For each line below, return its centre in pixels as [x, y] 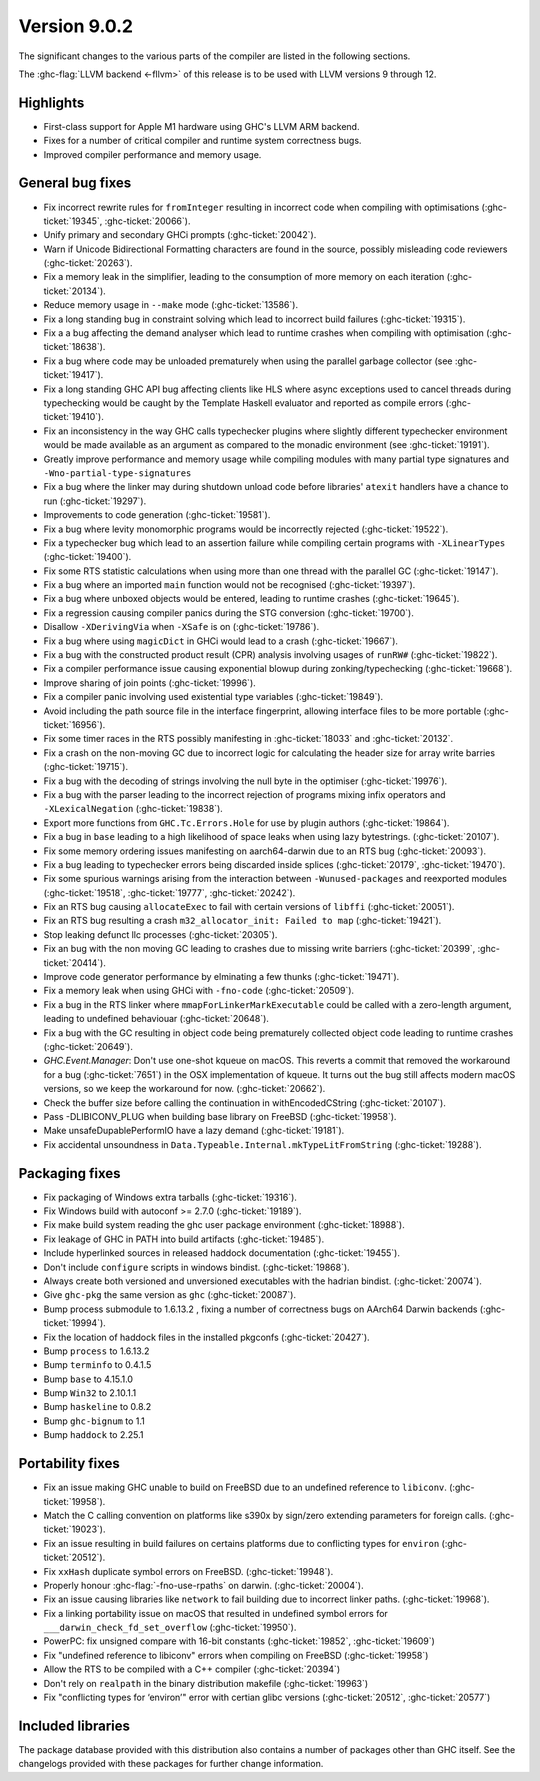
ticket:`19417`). [73, 375]
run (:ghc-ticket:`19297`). [95, 501]
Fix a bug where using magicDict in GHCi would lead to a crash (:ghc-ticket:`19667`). [221, 641]
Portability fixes [69, 1463]
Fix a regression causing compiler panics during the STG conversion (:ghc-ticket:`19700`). [228, 612]
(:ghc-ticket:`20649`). [88, 1046]
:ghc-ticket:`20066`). [147, 221]
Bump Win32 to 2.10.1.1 [90, 1393]
